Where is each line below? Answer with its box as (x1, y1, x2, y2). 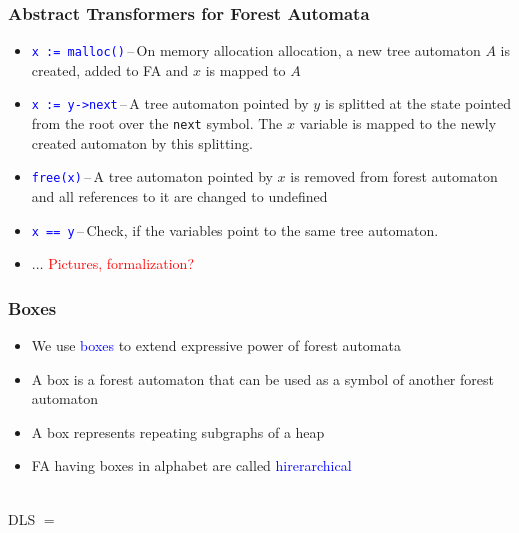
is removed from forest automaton (290, 166, 498, 187)
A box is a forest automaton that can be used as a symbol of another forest (31, 368, 494, 389)
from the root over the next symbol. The (31, 113, 283, 134)
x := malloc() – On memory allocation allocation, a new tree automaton (31, 40, 481, 61)
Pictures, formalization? (48, 253, 194, 274)
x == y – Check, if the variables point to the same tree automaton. (31, 219, 439, 240)
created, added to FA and (31, 59, 189, 80)
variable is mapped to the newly (299, 113, 497, 134)
